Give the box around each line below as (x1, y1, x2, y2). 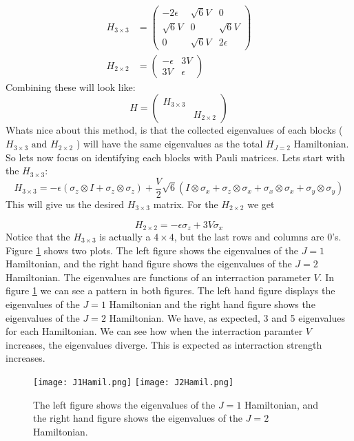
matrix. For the (153, 196, 218, 211)
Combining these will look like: (6, 79, 136, 94)
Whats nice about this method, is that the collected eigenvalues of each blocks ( (6, 123, 343, 137)
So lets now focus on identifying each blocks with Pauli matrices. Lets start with (6, 150, 345, 164)
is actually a (99, 229, 151, 243)
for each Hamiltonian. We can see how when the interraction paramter (6, 324, 303, 338)
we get (247, 196, 275, 211)
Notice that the (6, 229, 70, 243)
